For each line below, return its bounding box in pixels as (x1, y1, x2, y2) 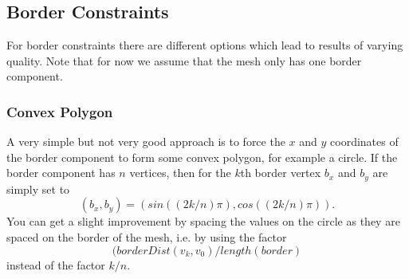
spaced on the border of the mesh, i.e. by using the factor (6, 229, 287, 246)
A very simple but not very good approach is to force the (6, 133, 285, 150)
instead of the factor (6, 256, 105, 273)
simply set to (6, 180, 70, 197)
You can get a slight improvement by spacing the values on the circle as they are (6, 213, 400, 230)
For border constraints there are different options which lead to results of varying (6, 37, 403, 53)
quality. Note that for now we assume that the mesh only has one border (6, 52, 362, 69)
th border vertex (240, 164, 321, 181)
